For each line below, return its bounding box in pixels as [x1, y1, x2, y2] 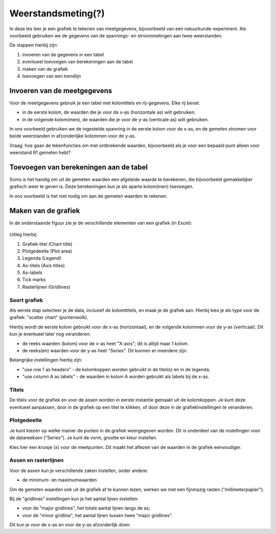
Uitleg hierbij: [9, 231, 38, 238]
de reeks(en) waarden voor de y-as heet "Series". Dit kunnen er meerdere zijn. [22, 347, 188, 353]
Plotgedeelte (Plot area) [22, 248, 73, 254]
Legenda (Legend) [22, 255, 61, 261]
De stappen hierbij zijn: [9, 42, 58, 48]
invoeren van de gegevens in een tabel [22, 51, 104, 57]
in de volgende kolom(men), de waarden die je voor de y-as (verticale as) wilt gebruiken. [22, 116, 209, 122]
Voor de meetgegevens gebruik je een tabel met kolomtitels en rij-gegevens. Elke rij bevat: [9, 100, 200, 106]
